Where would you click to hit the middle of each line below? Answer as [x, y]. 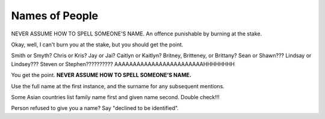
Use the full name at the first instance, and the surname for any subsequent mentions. [118, 86]
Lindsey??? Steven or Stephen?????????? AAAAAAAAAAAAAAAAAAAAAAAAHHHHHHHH [123, 64]
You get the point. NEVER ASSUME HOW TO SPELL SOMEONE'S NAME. [101, 75]
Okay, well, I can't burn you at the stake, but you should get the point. [97, 44]
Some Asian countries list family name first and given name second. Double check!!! [115, 97]
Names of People [55, 16]
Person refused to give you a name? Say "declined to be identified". [95, 108]
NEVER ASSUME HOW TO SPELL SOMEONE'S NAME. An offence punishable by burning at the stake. [137, 34]
